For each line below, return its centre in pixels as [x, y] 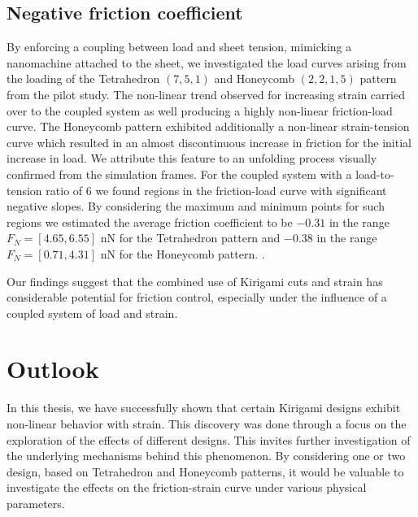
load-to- [375, 174]
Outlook [53, 369]
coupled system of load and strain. [92, 313]
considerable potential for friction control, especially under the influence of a [197, 297]
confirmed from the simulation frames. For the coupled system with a [179, 174]
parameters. [36, 503]
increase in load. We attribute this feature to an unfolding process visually [192, 158]
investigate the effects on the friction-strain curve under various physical [187, 487]
